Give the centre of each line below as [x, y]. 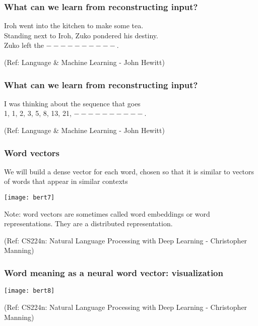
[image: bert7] [29, 198]
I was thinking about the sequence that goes [72, 103]
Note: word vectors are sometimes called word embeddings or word [107, 213]
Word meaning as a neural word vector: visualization [114, 272]
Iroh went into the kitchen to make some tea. [74, 25]
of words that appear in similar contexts [66, 181]
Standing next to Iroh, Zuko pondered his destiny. [81, 35]
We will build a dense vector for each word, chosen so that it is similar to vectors [129, 171]
